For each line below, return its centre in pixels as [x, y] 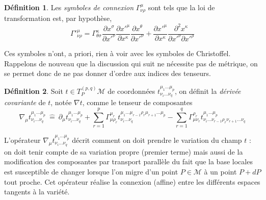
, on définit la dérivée [208, 91]
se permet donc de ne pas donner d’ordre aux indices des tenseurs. [108, 73]
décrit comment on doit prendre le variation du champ [157, 140]
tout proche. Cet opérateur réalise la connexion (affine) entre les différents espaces [132, 181]
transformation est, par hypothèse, [58, 18]
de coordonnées [131, 91]
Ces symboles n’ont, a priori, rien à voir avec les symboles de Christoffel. [117, 53]
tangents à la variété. [37, 192]
